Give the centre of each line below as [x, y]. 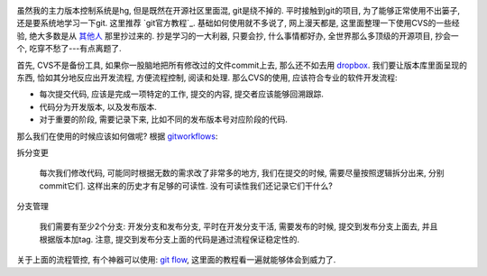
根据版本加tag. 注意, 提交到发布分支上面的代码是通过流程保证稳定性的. [170, 239]
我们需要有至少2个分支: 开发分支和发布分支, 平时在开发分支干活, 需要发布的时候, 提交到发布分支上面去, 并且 [239, 226]
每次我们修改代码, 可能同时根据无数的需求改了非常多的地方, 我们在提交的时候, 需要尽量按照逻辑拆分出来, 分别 [242, 173]
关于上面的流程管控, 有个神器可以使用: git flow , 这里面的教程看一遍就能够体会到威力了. [176, 260]
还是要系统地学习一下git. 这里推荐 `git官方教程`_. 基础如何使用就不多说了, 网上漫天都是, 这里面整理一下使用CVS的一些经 [238, 23]
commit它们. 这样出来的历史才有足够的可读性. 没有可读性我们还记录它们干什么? [186, 186]
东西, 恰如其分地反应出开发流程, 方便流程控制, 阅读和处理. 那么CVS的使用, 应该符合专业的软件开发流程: [207, 78]
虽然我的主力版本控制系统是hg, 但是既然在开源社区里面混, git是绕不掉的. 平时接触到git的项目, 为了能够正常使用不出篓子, [238, 10]
